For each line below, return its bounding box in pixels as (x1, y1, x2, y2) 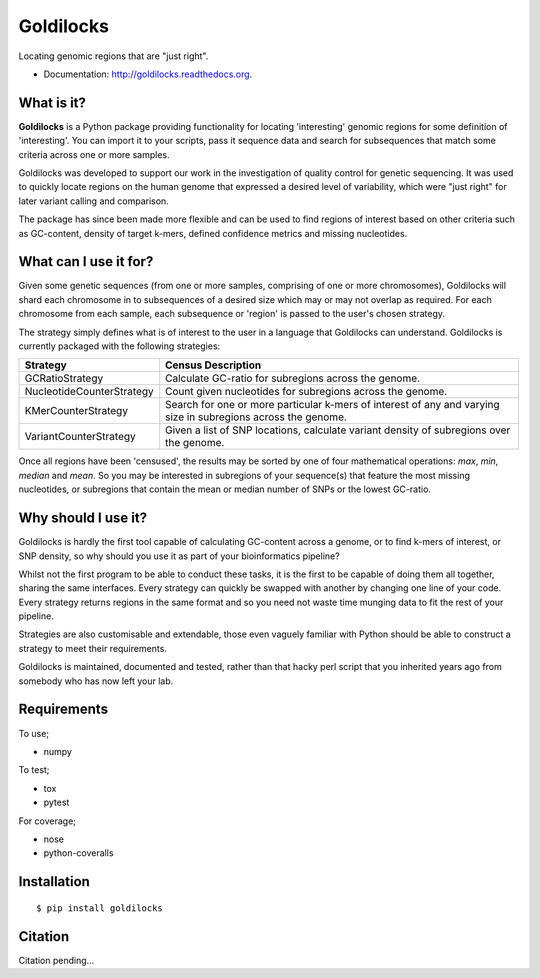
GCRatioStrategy (24, 371, 104, 385)
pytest (43, 796, 70, 809)
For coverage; (18, 815, 77, 827)
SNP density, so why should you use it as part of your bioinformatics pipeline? (18, 550, 340, 562)
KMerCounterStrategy (24, 404, 129, 418)
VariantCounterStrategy (24, 430, 137, 444)
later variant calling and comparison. (18, 195, 169, 207)
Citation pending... (18, 954, 95, 966)
